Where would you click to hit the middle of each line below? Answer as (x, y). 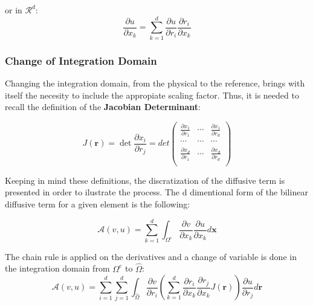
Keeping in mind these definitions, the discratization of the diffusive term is (145, 180)
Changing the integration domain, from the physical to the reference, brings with (155, 83)
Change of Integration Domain (81, 60)
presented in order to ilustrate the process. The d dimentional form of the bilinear (156, 192)
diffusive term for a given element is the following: (98, 203)
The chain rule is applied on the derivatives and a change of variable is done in (151, 256)
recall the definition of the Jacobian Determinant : (103, 107)
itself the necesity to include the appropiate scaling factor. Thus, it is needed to (152, 95)
